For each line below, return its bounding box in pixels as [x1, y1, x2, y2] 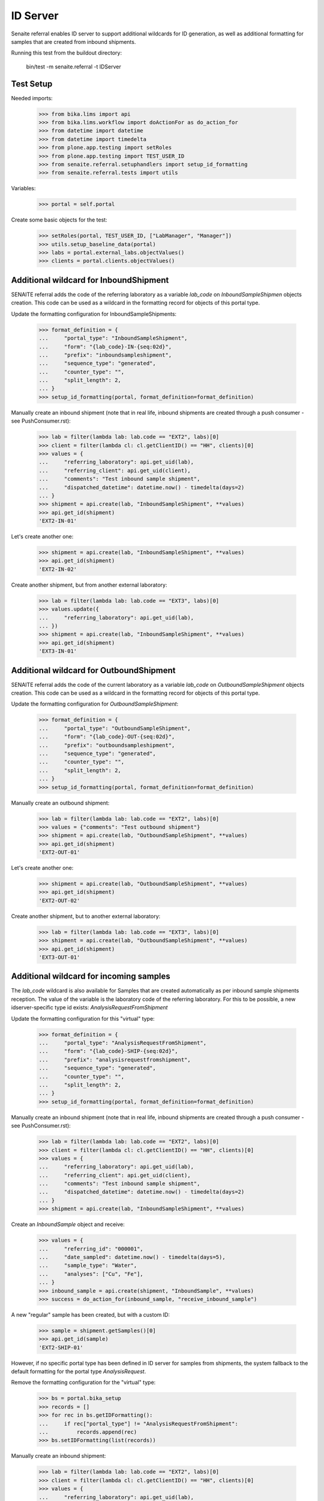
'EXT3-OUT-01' [38, 953, 80, 961]
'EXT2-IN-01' [38, 518, 77, 525]
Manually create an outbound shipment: [11, 799, 110, 806]
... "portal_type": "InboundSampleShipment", [38, 335, 188, 342]
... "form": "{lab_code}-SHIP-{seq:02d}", [38, 1048, 178, 1055]
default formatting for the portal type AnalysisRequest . [11, 1368, 146, 1375]
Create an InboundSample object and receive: [11, 1221, 125, 1228]
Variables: [11, 185, 36, 192]
